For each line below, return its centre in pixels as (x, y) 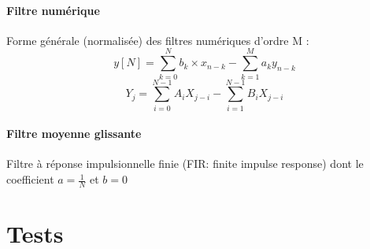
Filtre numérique (53, 10)
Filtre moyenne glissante (74, 134)
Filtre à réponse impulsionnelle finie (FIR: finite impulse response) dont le (185, 164)
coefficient (30, 179)
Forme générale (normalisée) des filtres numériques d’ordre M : (158, 40)
